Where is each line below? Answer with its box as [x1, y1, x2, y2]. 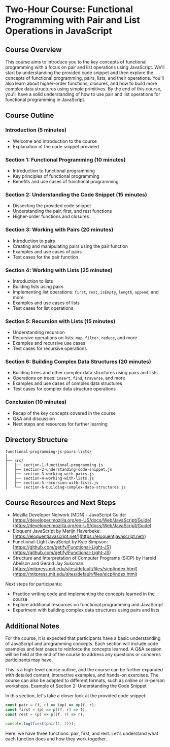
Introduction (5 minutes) [5, 126, 67, 134]
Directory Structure [5, 436, 69, 444]
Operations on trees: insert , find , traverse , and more [12, 375, 125, 381]
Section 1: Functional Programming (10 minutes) [5, 156, 126, 163]
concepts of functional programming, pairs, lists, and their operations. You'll [5, 75, 164, 81]
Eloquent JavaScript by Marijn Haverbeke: [12, 528, 101, 534]
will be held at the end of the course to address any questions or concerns [5, 652, 161, 658]
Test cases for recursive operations [12, 345, 87, 351]
